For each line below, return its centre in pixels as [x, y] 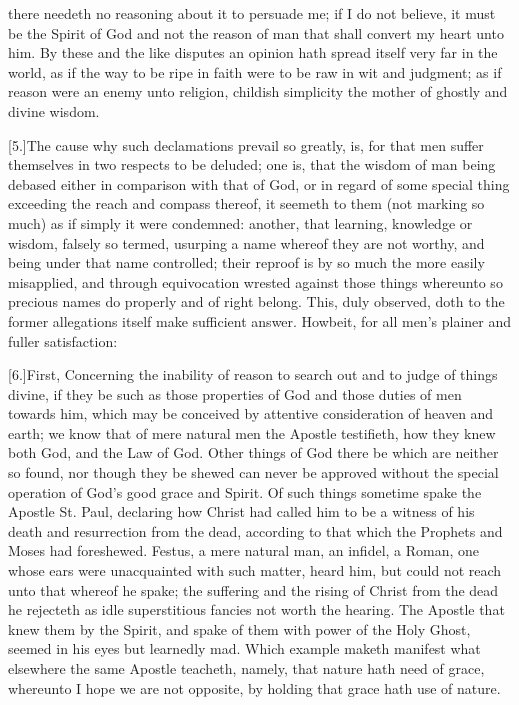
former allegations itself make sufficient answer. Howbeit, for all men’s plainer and [260, 320]
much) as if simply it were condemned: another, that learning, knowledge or [240, 222]
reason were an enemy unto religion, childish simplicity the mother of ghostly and [258, 91]
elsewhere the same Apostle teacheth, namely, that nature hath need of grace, [246, 668]
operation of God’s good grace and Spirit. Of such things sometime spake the [245, 491]
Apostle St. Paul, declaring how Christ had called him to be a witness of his [241, 511]
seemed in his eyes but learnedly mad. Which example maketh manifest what [244, 648]
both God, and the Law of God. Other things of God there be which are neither [253, 452]
